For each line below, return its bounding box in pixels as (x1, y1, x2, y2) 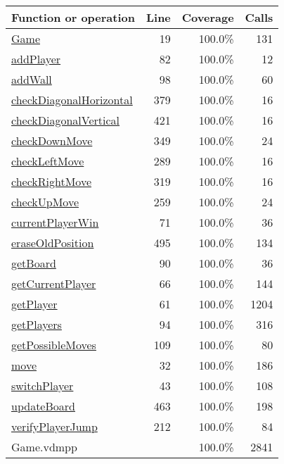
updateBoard (11, 398, 75, 414)
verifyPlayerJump (11, 418, 98, 434)
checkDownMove (11, 132, 93, 149)
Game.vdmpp (11, 439, 77, 455)
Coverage (181, 9, 234, 25)
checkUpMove (11, 194, 79, 210)
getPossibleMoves (11, 337, 96, 353)
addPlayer (11, 51, 61, 67)
